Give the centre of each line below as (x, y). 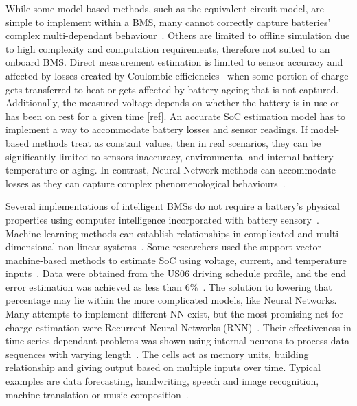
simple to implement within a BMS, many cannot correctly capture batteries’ (168, 22)
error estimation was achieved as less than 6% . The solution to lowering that (169, 286)
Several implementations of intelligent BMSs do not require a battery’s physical (173, 206)
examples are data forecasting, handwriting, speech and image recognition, (162, 381)
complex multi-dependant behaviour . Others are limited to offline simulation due (178, 35)
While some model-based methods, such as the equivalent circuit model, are (165, 8)
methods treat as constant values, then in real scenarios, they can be (176, 142)
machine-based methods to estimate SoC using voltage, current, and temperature (176, 260)
